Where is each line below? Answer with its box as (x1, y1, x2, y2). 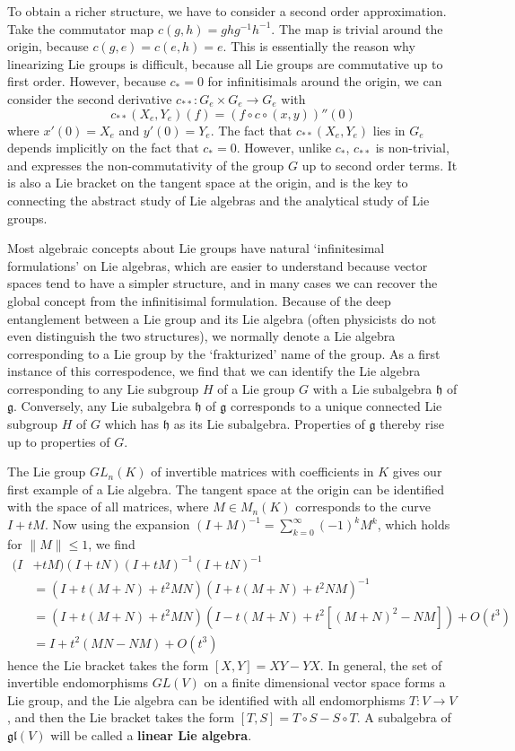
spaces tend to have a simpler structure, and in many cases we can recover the (7, 274, 438, 293)
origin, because (7, 37, 89, 56)
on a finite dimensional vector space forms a (204, 673, 446, 692)
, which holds (377, 515, 450, 534)
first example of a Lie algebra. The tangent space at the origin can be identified (7, 479, 444, 498)
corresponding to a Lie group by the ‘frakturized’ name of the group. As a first (7, 344, 441, 362)
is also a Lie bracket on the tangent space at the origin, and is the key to (7, 173, 408, 192)
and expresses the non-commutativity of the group (7, 155, 284, 174)
